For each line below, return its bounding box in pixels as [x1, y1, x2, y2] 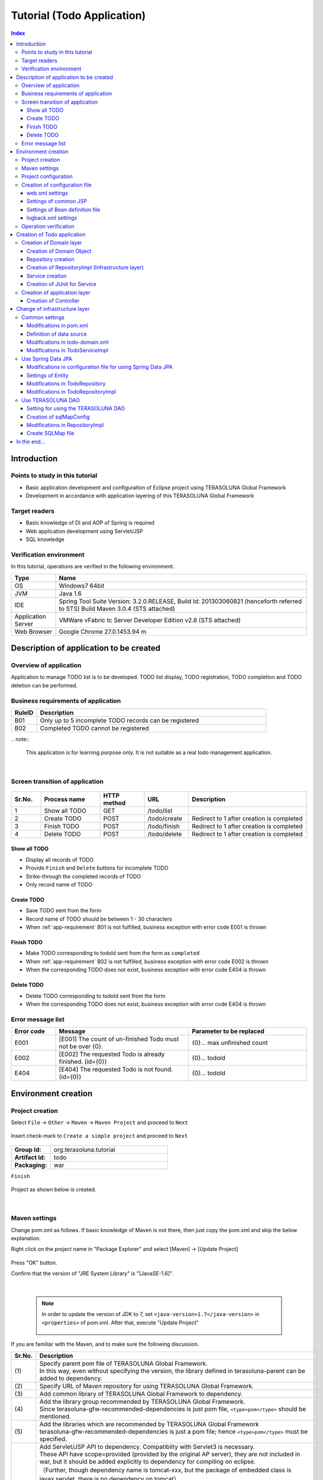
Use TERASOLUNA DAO [21, 397, 80, 404]
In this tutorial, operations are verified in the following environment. [11, 563, 175, 570]
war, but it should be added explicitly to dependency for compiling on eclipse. [39, 1457, 256, 1465]
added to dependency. [39, 1374, 103, 1382]
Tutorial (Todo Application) [11, 9, 146, 22]
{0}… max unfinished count [192, 1039, 268, 1047]
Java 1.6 [59, 589, 82, 597]
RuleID [14, 708, 34, 716]
